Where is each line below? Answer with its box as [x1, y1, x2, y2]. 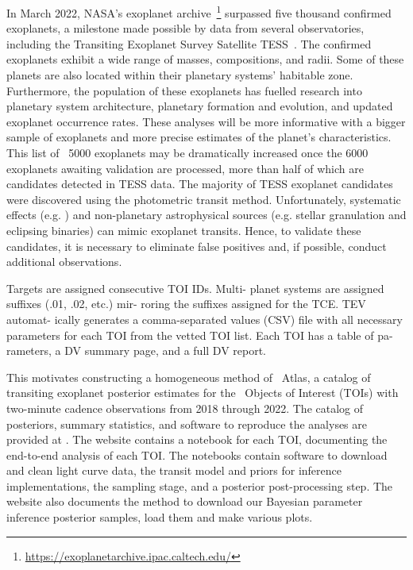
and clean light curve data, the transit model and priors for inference [6, 462, 342, 479]
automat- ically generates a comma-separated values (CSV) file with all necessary [6, 310, 403, 327]
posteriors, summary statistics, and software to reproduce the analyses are [6, 415, 367, 432]
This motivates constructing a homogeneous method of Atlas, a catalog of [6, 368, 371, 385]
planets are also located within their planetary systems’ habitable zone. [6, 67, 353, 83]
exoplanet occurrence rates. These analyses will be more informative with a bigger [6, 113, 406, 129]
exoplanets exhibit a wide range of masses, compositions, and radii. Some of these [6, 51, 404, 67]
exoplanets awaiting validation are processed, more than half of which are [6, 160, 364, 176]
